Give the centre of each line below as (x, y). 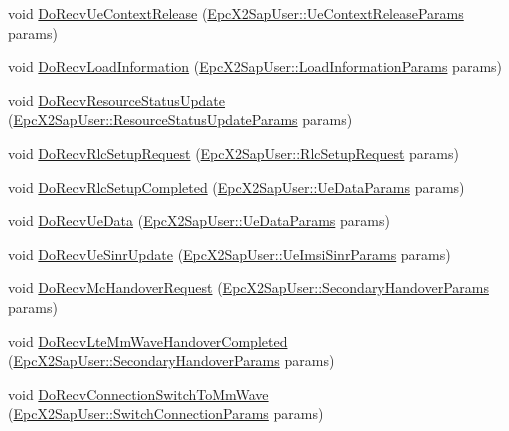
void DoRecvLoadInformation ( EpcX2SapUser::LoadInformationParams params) (255, 66)
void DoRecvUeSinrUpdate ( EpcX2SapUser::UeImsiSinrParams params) (229, 253)
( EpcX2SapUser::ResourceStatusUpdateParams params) (180, 119)
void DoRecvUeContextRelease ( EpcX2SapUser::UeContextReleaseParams (236, 13)
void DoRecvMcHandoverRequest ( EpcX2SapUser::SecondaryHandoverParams (248, 287)
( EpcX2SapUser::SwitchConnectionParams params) (166, 413)
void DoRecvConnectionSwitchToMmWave (138, 393)
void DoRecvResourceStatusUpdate (117, 99)
